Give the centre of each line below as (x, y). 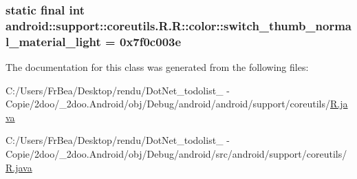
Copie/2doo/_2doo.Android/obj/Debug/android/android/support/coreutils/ (168, 104)
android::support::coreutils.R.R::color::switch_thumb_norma (179, 25)
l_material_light (53, 41)
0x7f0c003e (150, 41)
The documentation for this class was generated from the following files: (157, 67)
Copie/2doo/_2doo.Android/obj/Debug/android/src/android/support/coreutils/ (176, 154)
